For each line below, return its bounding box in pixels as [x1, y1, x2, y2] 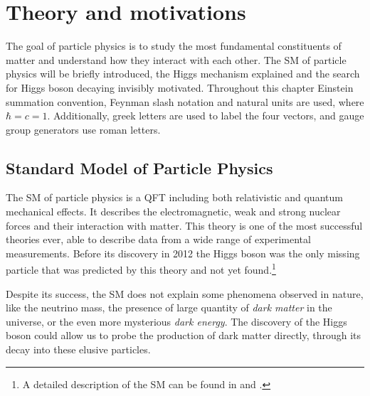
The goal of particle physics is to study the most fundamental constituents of [6, 38, 342, 53]
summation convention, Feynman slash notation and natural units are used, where [6, 94, 364, 109]
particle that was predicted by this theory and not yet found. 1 [6, 260, 276, 277]
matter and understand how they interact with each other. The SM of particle [6, 52, 347, 67]
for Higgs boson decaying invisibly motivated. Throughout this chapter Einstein [6, 80, 354, 95]
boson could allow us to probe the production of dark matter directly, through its [6, 328, 361, 343]
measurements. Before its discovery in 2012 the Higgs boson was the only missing [6, 245, 360, 260]
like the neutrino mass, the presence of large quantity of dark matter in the [6, 300, 332, 315]
